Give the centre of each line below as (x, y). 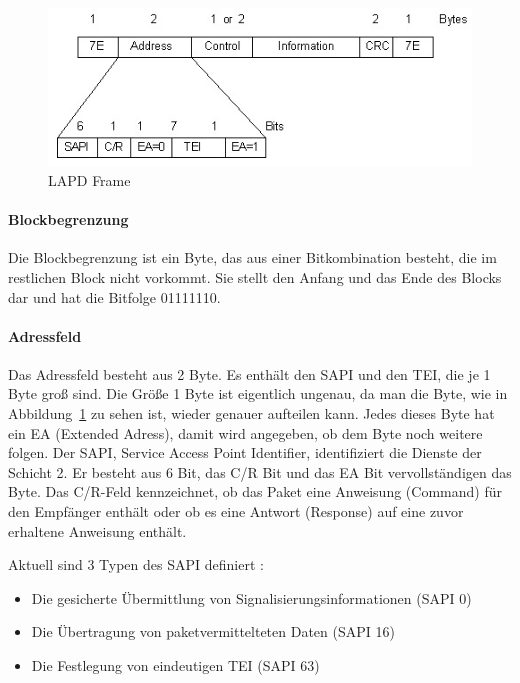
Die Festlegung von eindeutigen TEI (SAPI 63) (175, 665)
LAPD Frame (89, 179)
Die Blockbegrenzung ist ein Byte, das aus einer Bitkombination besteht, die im (252, 257)
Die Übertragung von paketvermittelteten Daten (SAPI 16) (213, 631)
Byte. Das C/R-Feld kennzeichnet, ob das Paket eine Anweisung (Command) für (255, 491)
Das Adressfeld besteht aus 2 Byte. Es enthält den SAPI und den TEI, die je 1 (249, 373)
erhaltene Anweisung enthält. (97, 530)
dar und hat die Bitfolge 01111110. (114, 296)
